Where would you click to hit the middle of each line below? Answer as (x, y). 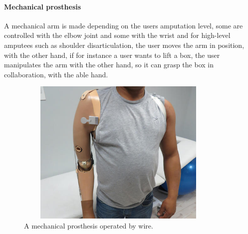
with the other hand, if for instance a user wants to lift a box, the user (112, 55)
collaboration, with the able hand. (56, 74)
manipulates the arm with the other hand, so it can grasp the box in (109, 65)
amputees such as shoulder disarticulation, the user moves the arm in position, (124, 45)
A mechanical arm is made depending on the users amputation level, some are (124, 25)
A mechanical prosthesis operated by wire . (89, 225)
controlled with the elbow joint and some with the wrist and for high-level (117, 35)
